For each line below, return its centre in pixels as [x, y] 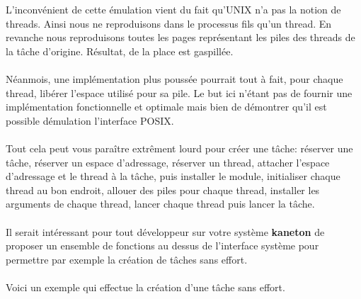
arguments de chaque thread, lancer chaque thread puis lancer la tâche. [160, 204]
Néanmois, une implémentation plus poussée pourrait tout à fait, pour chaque [174, 78]
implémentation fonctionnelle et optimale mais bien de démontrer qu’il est [166, 107]
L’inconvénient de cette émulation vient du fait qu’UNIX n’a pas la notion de [173, 9]
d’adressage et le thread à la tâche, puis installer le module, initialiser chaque [173, 176]
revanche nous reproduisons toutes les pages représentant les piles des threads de [180, 37]
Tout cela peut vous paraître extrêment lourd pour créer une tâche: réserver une [179, 148]
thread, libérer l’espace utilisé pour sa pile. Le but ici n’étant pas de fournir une [179, 92]
